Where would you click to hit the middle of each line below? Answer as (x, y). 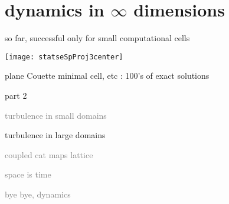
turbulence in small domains (56, 115)
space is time (28, 174)
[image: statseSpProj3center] (64, 57)
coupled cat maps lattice (49, 154)
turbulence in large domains (55, 135)
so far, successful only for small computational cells (97, 38)
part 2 (16, 95)
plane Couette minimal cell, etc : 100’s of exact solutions (107, 76)
